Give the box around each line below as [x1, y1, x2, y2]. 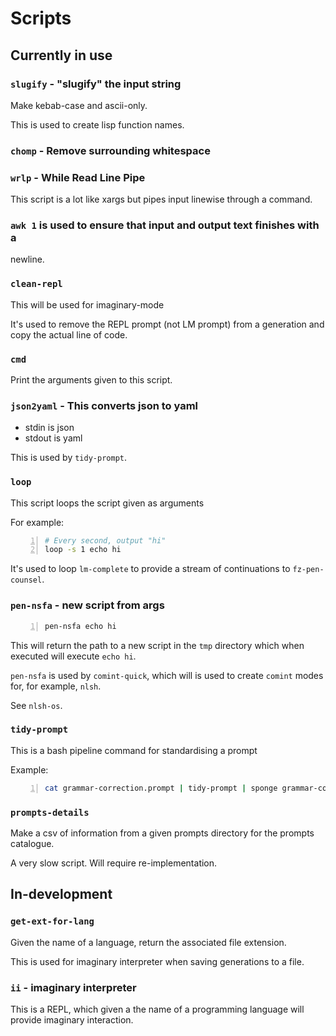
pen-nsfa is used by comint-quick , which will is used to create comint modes [10, 669, 324, 681]
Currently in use [10, 47, 113, 64]
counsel [10, 575, 43, 586]
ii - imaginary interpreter [10, 980, 137, 994]
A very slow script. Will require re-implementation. [10, 857, 218, 869]
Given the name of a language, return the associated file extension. [10, 936, 287, 948]
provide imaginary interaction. [10, 1013, 134, 1026]
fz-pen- [292, 565, 325, 575]
